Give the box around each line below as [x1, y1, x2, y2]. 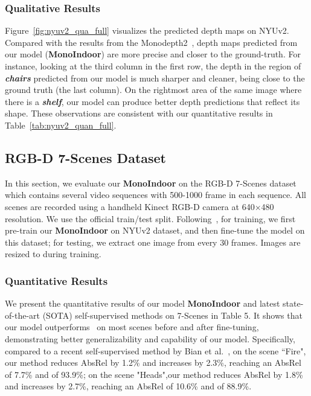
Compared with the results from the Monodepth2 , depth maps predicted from [5, 36, 298, 48]
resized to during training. [5, 247, 101, 260]
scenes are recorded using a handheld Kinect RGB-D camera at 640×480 [5, 200, 274, 212]
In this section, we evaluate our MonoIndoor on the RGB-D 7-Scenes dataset [5, 176, 297, 189]
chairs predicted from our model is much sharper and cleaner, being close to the [5, 71, 305, 84]
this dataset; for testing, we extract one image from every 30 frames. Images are [5, 235, 301, 248]
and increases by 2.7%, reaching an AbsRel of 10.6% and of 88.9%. [5, 380, 252, 392]
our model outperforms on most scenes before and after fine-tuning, [5, 321, 259, 333]
